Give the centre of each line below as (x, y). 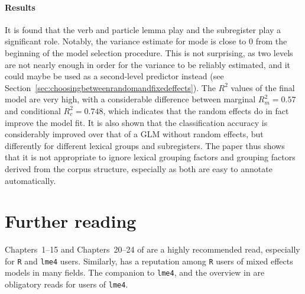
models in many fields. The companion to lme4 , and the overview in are (135, 272)
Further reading (71, 221)
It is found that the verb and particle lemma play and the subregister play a (143, 29)
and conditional (33, 110)
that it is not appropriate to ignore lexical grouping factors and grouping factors (150, 157)
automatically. (30, 180)
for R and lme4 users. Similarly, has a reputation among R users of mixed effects (149, 261)
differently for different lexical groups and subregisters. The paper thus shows (145, 145)
